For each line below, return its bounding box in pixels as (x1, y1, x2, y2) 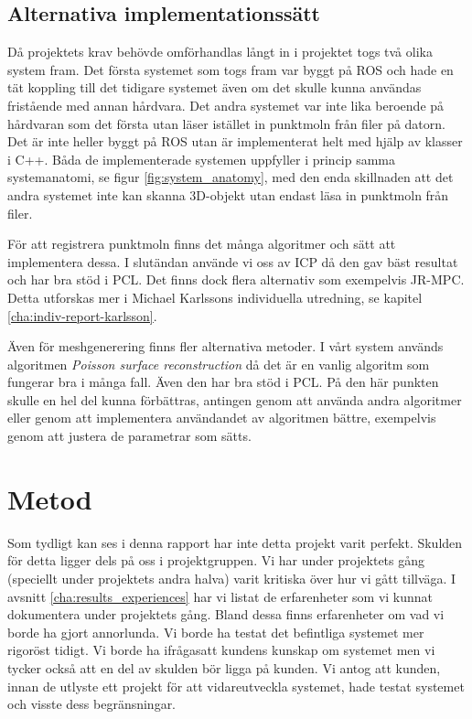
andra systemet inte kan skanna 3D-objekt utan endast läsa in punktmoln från (7, 185, 449, 204)
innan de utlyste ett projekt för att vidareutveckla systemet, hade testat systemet (7, 676, 465, 695)
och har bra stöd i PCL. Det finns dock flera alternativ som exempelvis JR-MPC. (7, 270, 465, 289)
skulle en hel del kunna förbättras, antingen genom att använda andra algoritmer (7, 390, 462, 409)
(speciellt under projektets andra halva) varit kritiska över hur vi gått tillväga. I (7, 568, 456, 587)
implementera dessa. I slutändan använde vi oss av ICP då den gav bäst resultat (7, 252, 458, 271)
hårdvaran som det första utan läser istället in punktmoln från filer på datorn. (7, 113, 445, 133)
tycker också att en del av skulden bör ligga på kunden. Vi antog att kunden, (7, 658, 441, 677)
